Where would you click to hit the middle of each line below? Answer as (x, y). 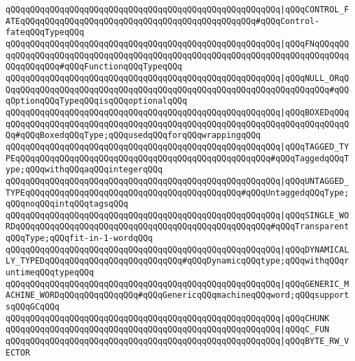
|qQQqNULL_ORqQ (315, 78)
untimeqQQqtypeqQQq (50, 273)
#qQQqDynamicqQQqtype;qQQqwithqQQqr (266, 261)
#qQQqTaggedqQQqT (310, 158)
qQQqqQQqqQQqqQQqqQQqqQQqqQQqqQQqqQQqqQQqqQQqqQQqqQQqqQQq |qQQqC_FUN (168, 330)
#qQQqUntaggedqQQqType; (295, 193)
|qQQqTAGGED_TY (315, 147)
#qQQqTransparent (310, 227)
